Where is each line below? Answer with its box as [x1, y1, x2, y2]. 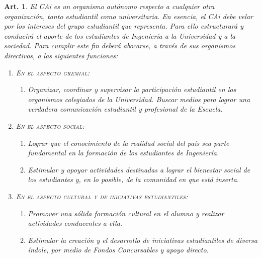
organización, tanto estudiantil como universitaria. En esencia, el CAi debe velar [4, 11, 253, 21]
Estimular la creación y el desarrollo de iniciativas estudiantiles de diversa [28, 234, 257, 245]
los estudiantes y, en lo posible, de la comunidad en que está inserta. [28, 174, 239, 185]
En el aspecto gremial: [16, 67, 90, 77]
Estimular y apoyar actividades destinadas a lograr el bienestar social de [28, 164, 250, 175]
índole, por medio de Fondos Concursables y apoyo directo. [28, 244, 209, 255]
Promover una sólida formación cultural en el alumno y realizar [28, 208, 224, 218]
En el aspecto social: [16, 120, 84, 131]
